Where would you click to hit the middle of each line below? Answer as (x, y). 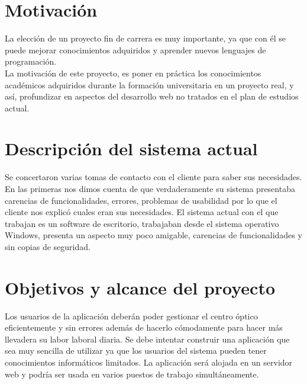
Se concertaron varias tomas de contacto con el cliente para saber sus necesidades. (153, 177)
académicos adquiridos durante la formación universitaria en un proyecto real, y (149, 84)
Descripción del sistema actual (131, 148)
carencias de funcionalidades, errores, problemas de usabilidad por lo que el (141, 200)
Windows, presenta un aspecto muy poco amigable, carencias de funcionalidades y (153, 235)
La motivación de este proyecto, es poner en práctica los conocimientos (133, 73)
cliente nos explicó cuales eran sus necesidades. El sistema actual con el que (142, 212)
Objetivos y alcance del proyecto (140, 287)
